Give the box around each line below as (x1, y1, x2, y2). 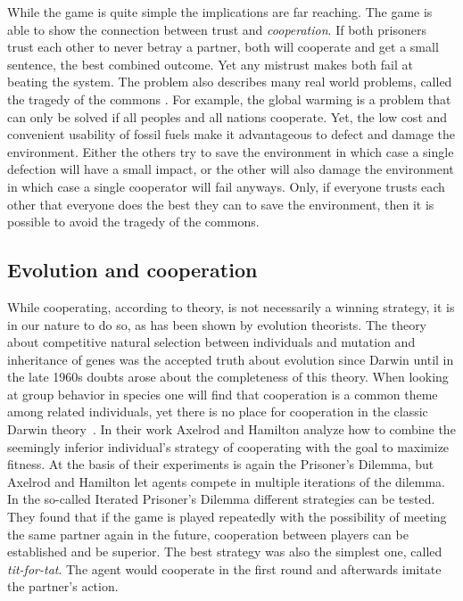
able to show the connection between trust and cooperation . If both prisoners (7, 20, 426, 38)
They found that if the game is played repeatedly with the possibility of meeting (7, 507, 447, 526)
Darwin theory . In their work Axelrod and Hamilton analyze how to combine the (7, 420, 456, 439)
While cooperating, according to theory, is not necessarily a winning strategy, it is (7, 297, 455, 316)
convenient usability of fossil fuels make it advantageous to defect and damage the (7, 125, 456, 144)
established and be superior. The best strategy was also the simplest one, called (7, 542, 442, 561)
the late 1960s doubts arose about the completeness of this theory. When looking (7, 367, 449, 386)
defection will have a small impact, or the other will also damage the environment (7, 160, 454, 178)
